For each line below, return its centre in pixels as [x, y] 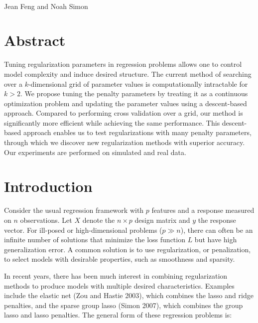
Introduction [48, 186]
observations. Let [46, 220]
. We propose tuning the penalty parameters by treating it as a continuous [134, 93]
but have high [216, 240]
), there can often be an [217, 230]
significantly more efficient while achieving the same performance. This [112, 122]
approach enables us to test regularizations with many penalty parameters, [137, 132]
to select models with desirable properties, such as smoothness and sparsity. [120, 259]
